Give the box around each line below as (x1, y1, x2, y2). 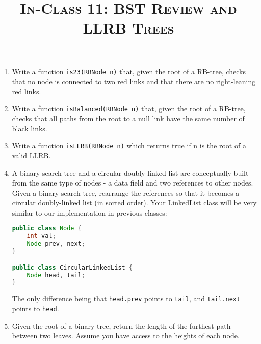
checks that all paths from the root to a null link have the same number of (12, 113, 245, 124)
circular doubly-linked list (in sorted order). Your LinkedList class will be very (12, 197, 257, 208)
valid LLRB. (12, 150, 51, 161)
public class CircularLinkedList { (12, 263, 133, 271)
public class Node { (12, 225, 82, 232)
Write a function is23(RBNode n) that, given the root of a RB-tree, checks (12, 66, 246, 76)
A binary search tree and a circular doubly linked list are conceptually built (12, 167, 249, 178)
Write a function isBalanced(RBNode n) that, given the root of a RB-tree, (12, 103, 246, 114)
